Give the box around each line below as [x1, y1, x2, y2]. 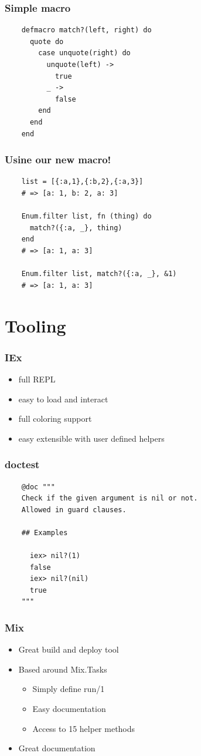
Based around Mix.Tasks [18, 663, 107, 675]
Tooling [5, 313, 66, 337]
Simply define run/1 [32, 683, 105, 695]
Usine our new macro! [5, 152, 111, 167]
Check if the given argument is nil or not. [21, 494, 198, 503]
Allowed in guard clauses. [21, 505, 127, 514]
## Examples [21, 528, 68, 537]
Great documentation [18, 742, 96, 754]
